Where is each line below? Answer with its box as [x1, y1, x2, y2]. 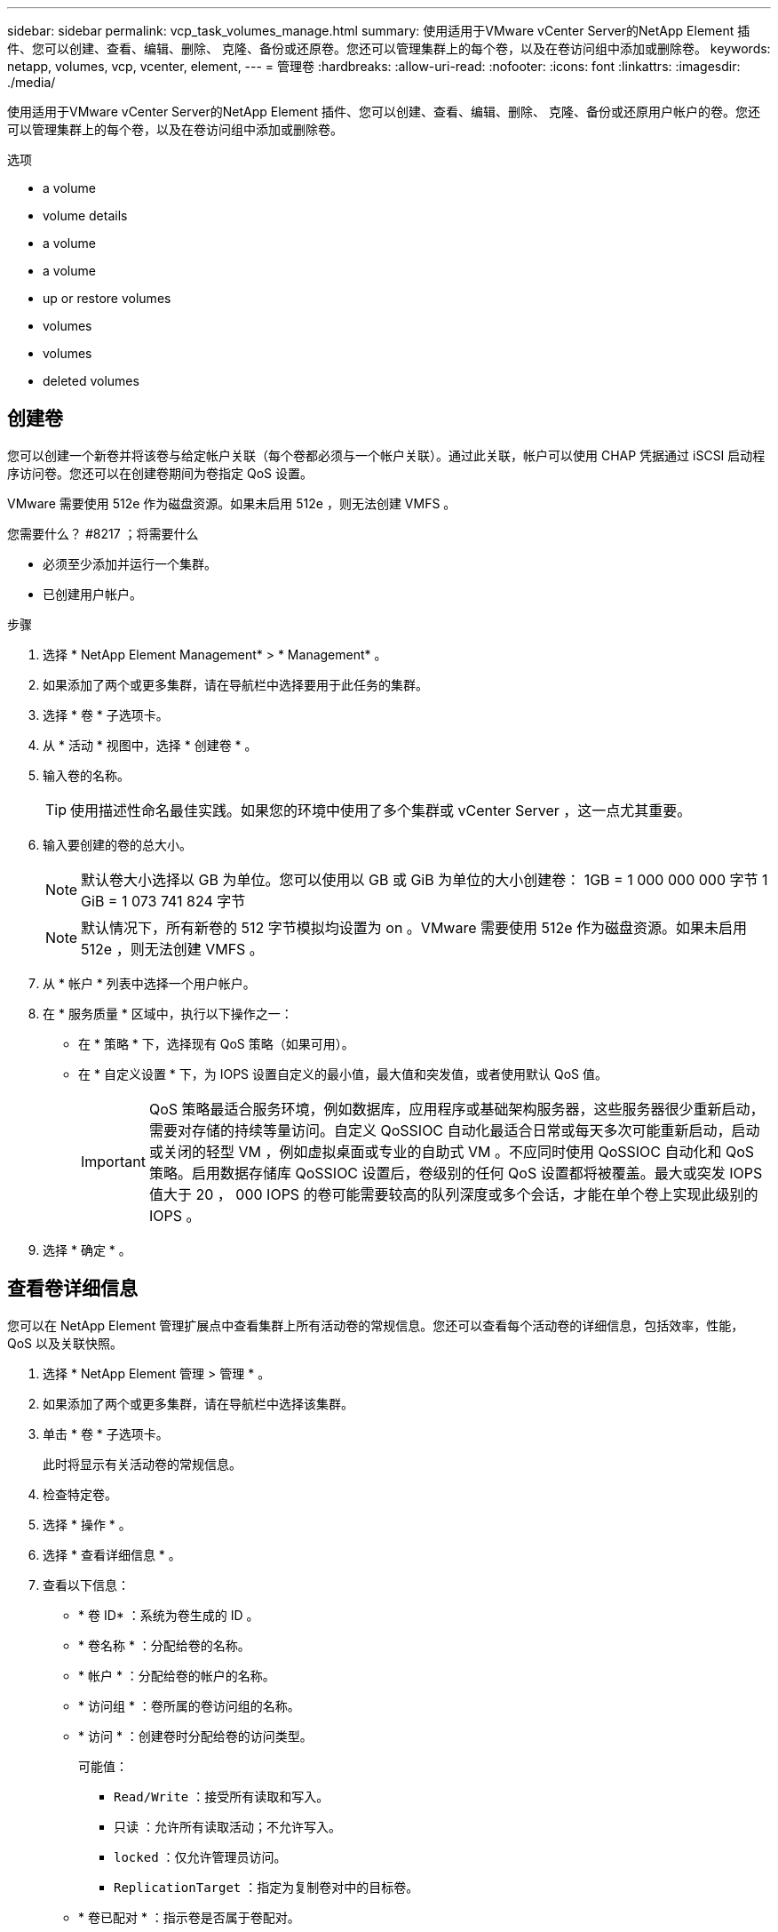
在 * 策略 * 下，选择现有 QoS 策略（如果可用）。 [78, 1035, 354, 1051]
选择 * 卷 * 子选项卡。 [43, 707, 169, 723]
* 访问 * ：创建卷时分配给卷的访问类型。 [78, 1728, 313, 1744]
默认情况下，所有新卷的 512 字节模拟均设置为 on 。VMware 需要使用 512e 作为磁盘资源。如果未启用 [81, 918, 748, 937]
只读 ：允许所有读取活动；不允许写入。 [114, 1818, 341, 1834]
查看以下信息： [43, 1577, 130, 1593]
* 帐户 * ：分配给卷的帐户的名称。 [78, 1667, 275, 1683]
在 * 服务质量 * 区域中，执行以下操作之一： [43, 1005, 293, 1021]
